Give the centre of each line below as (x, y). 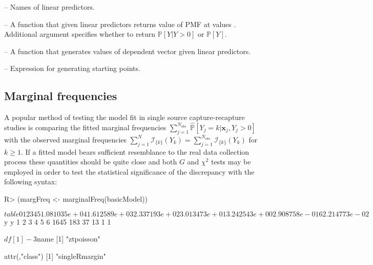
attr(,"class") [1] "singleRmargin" (55, 256)
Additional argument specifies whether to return (80, 34)
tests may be (231, 162)
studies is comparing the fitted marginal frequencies (85, 127)
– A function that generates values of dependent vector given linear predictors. (128, 51)
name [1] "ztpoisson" (68, 239)
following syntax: (31, 182)
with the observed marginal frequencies (66, 139)
